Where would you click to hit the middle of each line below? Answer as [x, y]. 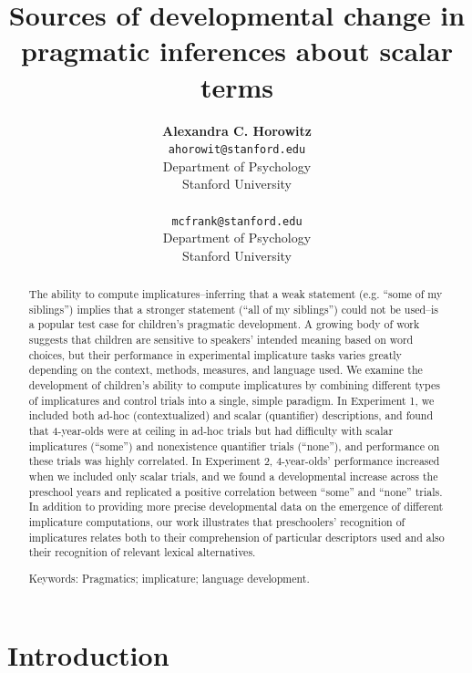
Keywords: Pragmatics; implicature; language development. [169, 578]
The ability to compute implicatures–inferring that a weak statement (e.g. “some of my [236, 294]
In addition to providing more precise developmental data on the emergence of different [236, 507]
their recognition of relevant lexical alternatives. [142, 552]
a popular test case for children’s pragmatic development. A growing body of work [224, 324]
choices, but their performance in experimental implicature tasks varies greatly [215, 354]
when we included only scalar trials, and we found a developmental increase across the [233, 476]
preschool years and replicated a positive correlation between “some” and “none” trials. [236, 491]
